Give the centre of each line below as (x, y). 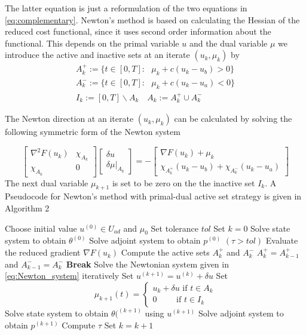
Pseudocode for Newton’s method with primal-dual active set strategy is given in (153, 196)
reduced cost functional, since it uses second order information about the (138, 31)
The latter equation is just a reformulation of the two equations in (126, 8)
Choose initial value (41, 228)
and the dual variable (228, 43)
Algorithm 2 (27, 208)
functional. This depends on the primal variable (92, 43)
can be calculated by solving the (233, 119)
